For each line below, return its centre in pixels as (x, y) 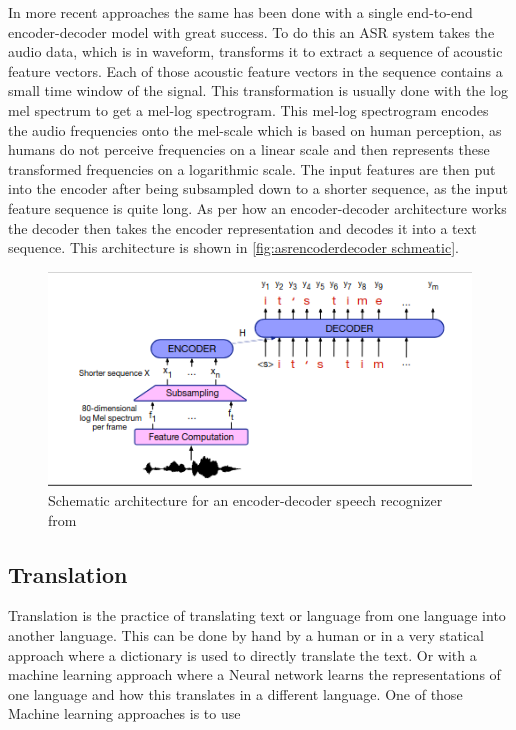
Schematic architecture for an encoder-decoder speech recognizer (245, 499)
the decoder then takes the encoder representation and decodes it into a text (242, 227)
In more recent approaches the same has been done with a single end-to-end (240, 12)
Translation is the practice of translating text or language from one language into (257, 615)
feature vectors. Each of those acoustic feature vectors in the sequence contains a (255, 70)
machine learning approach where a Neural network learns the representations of (254, 674)
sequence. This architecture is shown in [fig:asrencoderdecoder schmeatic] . (233, 247)
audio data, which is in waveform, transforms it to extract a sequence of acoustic (255, 51)
